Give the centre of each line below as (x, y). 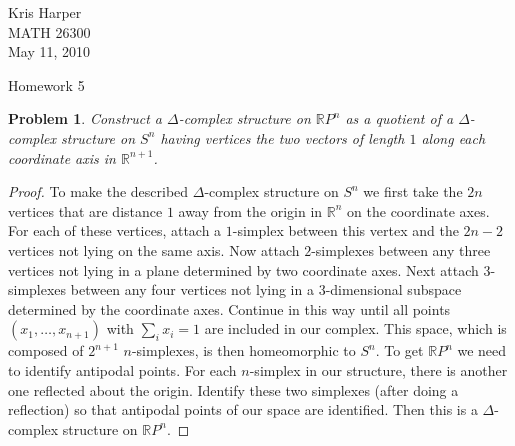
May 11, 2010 (49, 51)
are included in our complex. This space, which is (355, 328)
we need (482, 350)
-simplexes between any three (401, 249)
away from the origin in (250, 210)
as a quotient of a (399, 118)
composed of (46, 350)
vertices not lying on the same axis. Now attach (154, 249)
